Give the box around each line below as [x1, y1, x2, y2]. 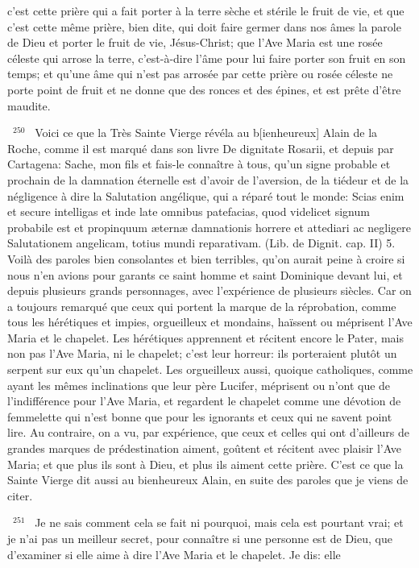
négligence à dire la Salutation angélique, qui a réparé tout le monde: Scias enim [7, 187, 404, 204]
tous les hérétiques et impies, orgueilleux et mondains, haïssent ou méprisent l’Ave [7, 313, 413, 330]
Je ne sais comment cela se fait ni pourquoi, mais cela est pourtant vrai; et [35, 514, 404, 531]
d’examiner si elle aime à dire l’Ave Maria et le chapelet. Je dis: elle [7, 545, 341, 562]
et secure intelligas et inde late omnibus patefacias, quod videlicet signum [7, 203, 370, 220]
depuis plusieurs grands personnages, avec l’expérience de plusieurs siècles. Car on [7, 282, 412, 299]
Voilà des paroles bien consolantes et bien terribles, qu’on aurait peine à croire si [7, 250, 405, 267]
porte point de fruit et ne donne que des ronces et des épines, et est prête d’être [7, 81, 401, 97]
